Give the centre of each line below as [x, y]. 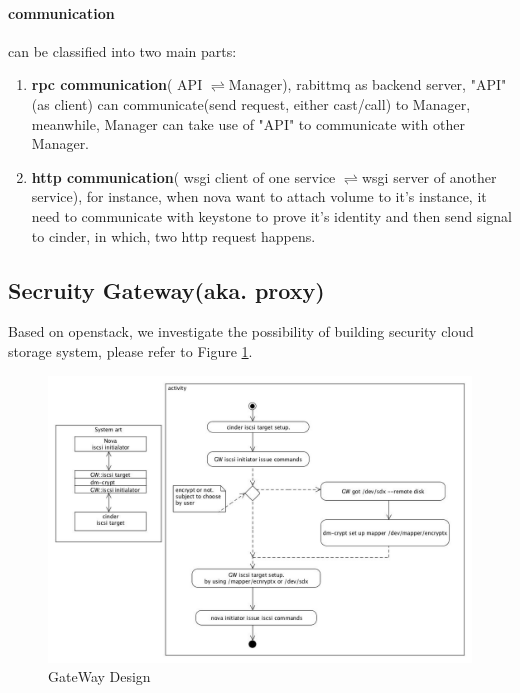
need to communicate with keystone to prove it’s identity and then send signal [272, 215]
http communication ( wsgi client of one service [183, 176]
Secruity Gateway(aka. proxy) [166, 289]
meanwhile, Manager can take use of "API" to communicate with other [248, 123]
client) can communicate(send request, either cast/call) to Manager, [262, 103]
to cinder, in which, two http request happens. [173, 235]
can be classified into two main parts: [122, 50]
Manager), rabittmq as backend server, [347, 84]
